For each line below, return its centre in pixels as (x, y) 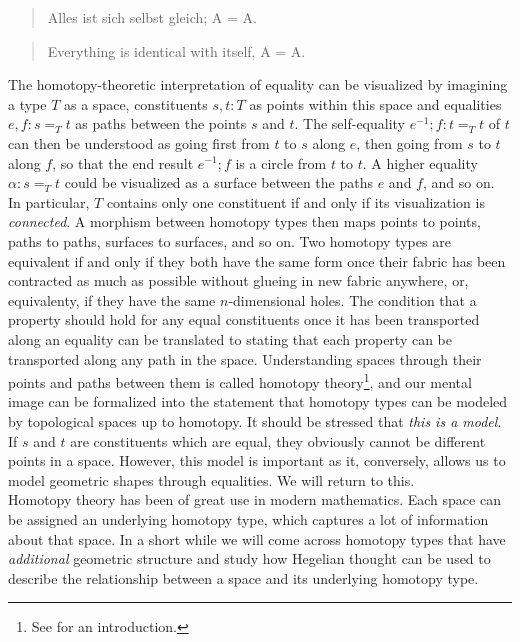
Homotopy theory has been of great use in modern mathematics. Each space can (254, 499)
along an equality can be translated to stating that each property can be (230, 338)
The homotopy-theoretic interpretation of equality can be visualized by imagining (258, 84)
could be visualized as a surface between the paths (218, 182)
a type (27, 103)
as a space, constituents (136, 103)
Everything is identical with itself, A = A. (176, 50)
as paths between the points (161, 123)
